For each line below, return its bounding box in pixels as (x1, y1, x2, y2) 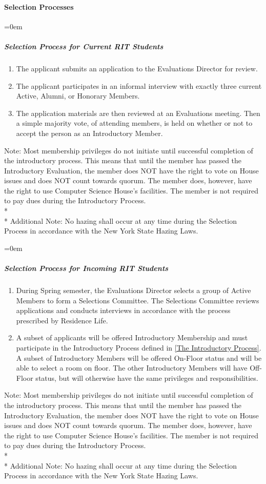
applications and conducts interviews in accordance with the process (16, 305, 231, 316)
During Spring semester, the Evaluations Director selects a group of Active (16, 285, 251, 296)
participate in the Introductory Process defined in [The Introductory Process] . (16, 342, 261, 353)
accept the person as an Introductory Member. (16, 127, 163, 138)
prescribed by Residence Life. (16, 315, 108, 325)
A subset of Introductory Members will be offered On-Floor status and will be (16, 352, 262, 363)
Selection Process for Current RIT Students (4, 41, 163, 51)
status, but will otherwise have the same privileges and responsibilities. (35, 372, 258, 383)
